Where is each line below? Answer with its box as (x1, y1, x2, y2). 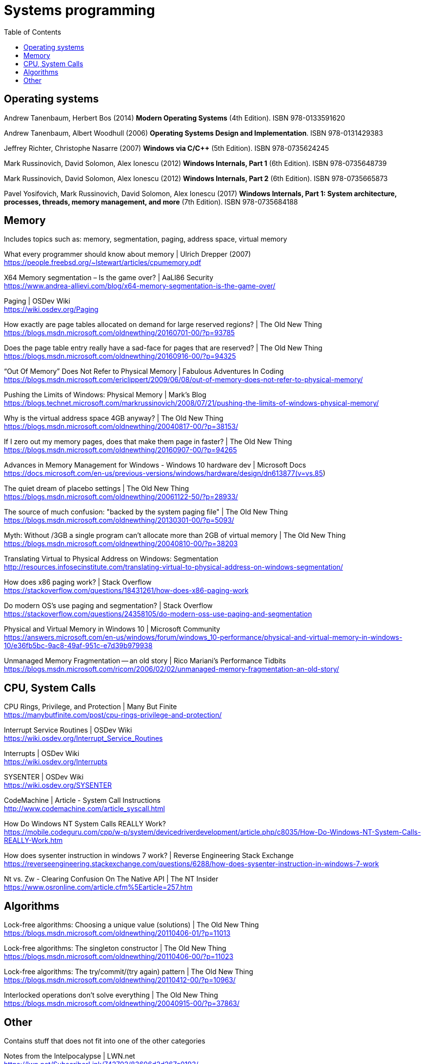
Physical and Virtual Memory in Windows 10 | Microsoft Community (4, 625, 220, 634)
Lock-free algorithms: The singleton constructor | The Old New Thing (4, 944, 226, 953)
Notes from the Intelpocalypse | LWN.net (4, 1051, 135, 1060)
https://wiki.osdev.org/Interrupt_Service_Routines (4, 734, 163, 743)
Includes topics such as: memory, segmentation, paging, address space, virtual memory (4, 235, 287, 244)
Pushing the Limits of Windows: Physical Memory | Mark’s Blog (4, 390, 206, 399)
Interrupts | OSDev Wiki (4, 749, 80, 758)
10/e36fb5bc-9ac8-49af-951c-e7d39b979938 (4, 641, 153, 650)
